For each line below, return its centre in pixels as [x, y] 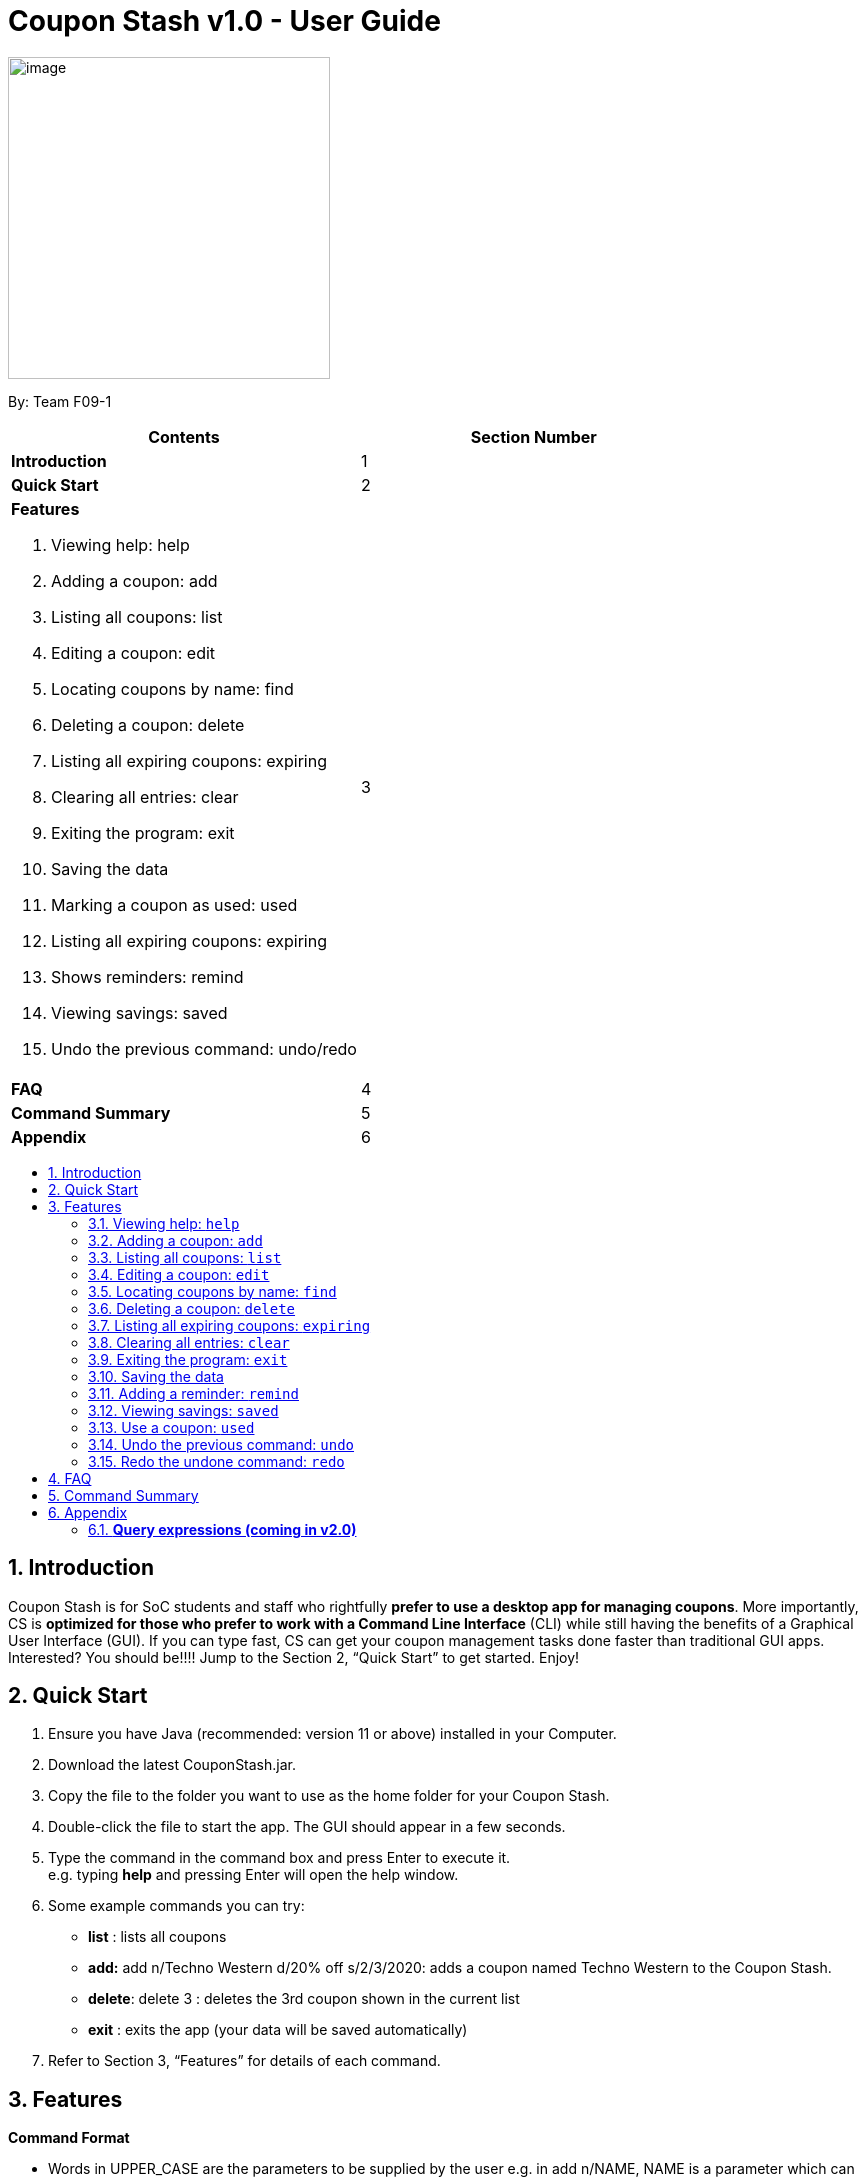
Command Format [69, 2138]
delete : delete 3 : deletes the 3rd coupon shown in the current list [304, 1999]
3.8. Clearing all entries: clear [189, 1342]
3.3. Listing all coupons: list [185, 1257]
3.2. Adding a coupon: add [175, 1240]
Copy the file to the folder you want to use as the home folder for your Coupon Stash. [329, 1796]
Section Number [533, 436]
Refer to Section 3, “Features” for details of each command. [244, 2061]
